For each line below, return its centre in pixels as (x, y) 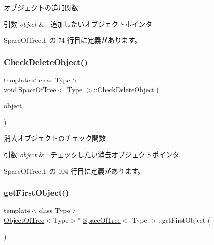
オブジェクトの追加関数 (41, 7)
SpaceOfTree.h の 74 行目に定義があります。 (73, 40)
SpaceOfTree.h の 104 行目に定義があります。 (74, 171)
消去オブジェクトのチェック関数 (55, 138)
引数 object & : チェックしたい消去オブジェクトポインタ (92, 154)
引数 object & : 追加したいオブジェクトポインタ (78, 24)
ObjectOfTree (24, 220)
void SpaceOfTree (30, 89)
